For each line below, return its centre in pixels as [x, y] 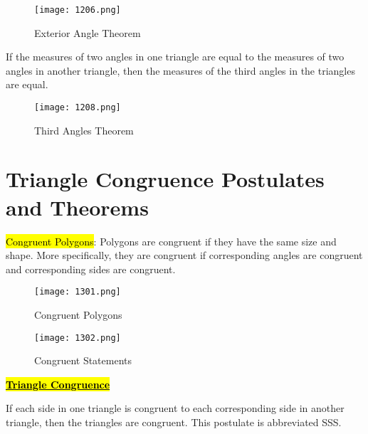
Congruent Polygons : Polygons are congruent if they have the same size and [171, 241]
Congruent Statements [83, 360]
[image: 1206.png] [78, 10]
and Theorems [77, 207]
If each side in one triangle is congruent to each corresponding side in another [175, 408]
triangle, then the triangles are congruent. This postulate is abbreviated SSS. [174, 422]
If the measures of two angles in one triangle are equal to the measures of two [175, 57]
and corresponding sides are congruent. [91, 269]
